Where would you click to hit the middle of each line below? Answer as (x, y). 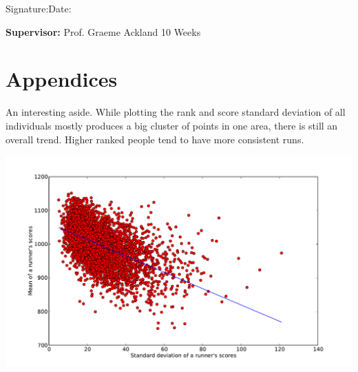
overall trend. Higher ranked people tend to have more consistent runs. (155, 139)
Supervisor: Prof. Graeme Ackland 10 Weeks (103, 31)
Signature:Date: (39, 8)
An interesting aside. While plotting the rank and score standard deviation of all (176, 112)
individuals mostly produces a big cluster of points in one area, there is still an (172, 125)
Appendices (62, 79)
